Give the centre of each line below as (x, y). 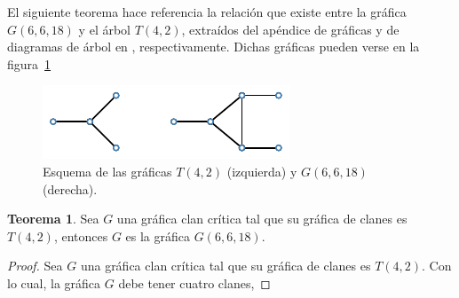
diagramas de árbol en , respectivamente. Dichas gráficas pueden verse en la (214, 47)
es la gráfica (158, 235)
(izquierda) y (262, 171)
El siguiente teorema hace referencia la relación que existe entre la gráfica (207, 12)
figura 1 (29, 63)
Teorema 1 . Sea (53, 219)
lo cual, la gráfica (54, 282)
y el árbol (104, 29)
